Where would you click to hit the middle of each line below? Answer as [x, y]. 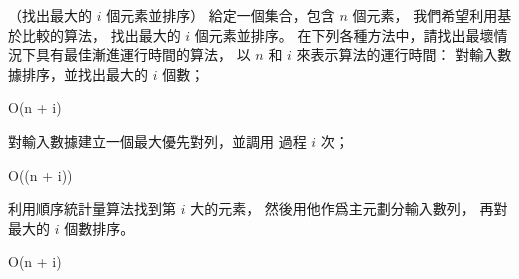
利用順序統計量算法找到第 [92, 208]
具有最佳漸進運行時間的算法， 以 [143, 54]
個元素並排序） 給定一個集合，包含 [220, 15]
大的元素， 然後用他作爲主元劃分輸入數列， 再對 [349, 208]
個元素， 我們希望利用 [425, 15]
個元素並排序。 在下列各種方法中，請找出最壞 [344, 34]
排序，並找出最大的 [84, 73]
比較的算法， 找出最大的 [101, 34]
